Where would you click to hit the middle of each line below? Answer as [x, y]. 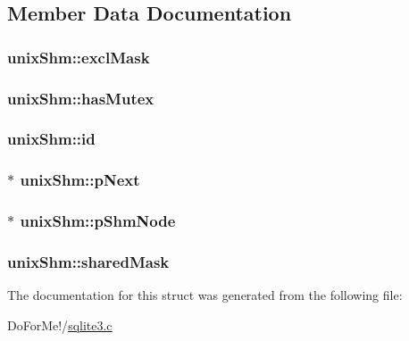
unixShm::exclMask [79, 57]
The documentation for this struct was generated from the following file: [205, 295]
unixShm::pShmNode [98, 221]
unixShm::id [51, 139]
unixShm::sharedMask [88, 261]
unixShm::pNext [80, 180]
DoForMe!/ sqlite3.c [60, 324]
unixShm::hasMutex [81, 98]
